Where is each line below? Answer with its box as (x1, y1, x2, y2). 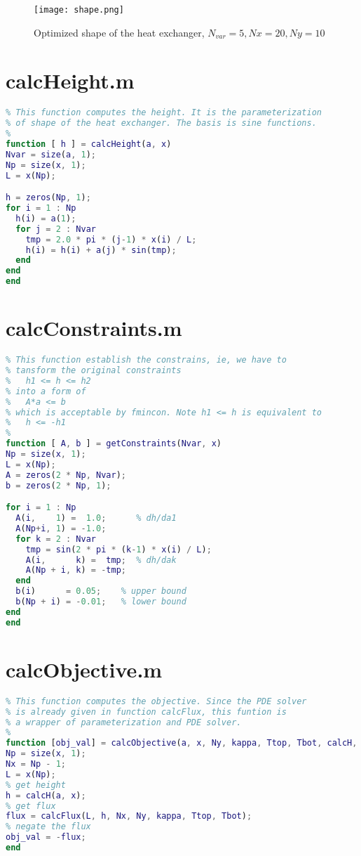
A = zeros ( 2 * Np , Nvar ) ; (6, 469, 126, 480)
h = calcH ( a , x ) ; (6, 790, 86, 800)
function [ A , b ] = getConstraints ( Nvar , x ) (6, 439, 222, 449)
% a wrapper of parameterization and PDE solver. (6, 717, 242, 727)
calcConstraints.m (6, 313, 182, 342)
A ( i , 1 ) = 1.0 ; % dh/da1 (15, 513, 177, 524)
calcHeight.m (6, 66, 135, 95)
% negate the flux (6, 822, 91, 832)
